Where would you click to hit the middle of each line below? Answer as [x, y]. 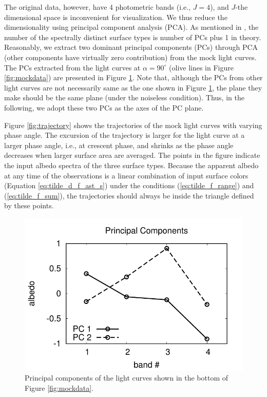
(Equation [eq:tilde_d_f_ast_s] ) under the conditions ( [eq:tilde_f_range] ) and [129, 185]
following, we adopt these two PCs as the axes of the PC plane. [104, 107]
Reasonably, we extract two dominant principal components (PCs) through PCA [131, 47]
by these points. [29, 205]
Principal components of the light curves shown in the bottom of [127, 378]
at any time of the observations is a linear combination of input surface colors [126, 175]
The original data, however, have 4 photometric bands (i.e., [98, 7]
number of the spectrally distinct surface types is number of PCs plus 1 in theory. [133, 37]
